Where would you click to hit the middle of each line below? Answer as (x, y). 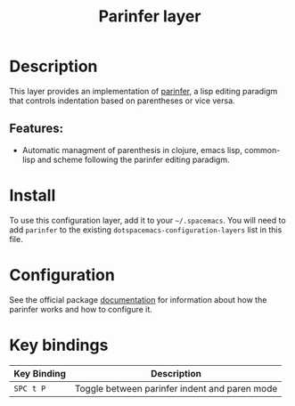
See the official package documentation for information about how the (138, 299)
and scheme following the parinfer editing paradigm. (133, 159)
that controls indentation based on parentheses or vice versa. (122, 101)
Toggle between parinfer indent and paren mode (176, 388)
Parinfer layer (150, 16)
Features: (37, 129)
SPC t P (30, 388)
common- (262, 150)
